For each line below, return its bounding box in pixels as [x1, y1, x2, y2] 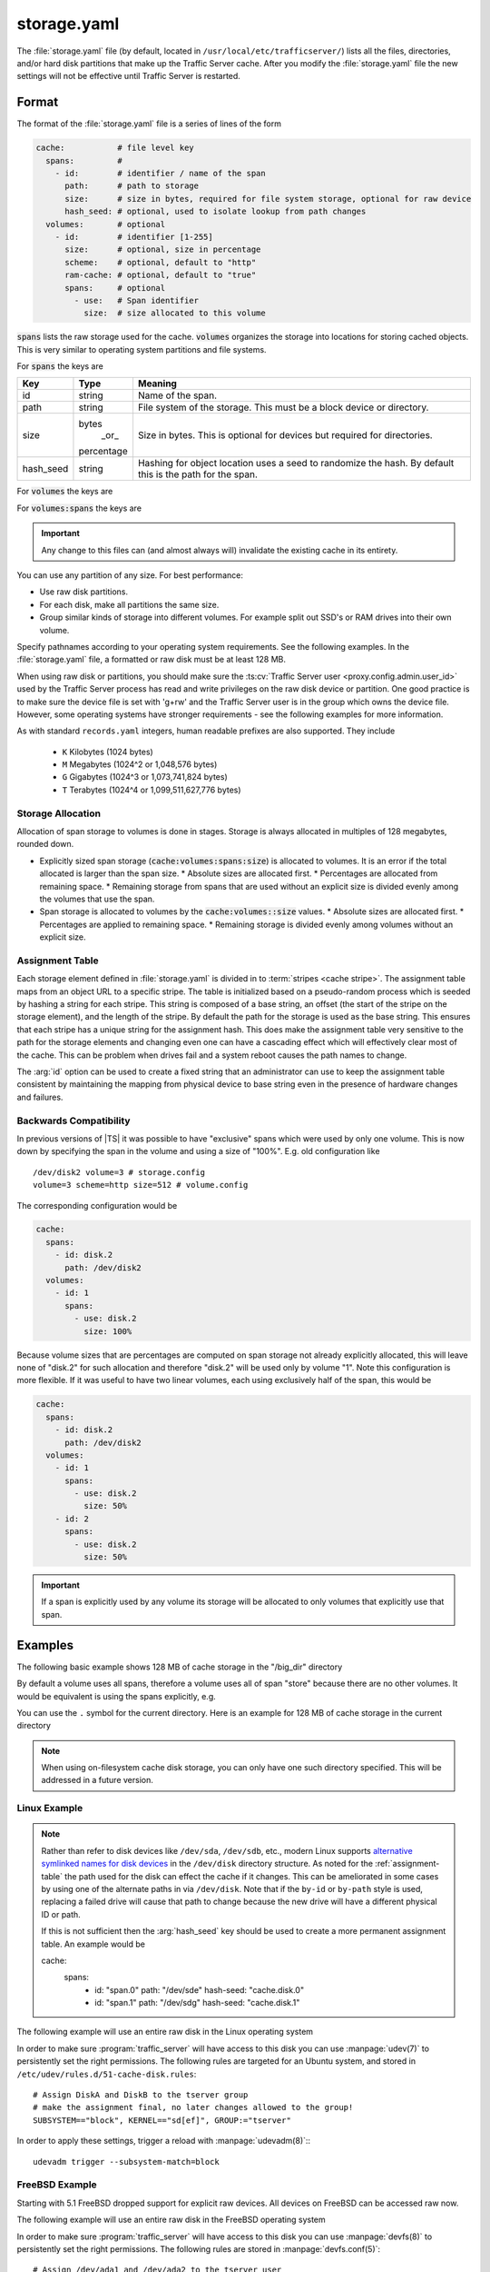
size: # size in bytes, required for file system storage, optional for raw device [64, 194, 472, 204]
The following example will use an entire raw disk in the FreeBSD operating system [16, 2214, 326, 2226]
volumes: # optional [45, 219, 166, 229]
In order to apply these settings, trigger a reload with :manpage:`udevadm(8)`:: [16, 2136, 311, 2147]
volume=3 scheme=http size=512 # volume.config [33, 1180, 249, 1191]
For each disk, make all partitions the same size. [39, 599, 220, 610]
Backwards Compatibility [16, 1114, 131, 1127]
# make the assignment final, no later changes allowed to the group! [33, 2102, 354, 2113]
